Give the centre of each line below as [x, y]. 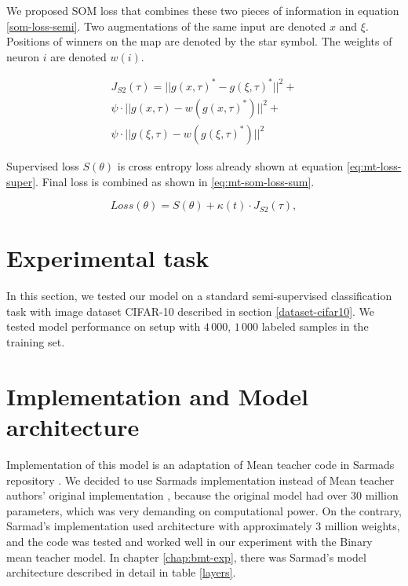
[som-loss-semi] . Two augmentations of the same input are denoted [166, 26]
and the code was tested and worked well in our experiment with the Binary [189, 541]
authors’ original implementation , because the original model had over [177, 495]
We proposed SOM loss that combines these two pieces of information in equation [203, 10]
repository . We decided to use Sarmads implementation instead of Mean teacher [200, 480]
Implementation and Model [157, 396]
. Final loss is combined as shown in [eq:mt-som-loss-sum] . [175, 181]
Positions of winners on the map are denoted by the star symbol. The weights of [199, 41]
